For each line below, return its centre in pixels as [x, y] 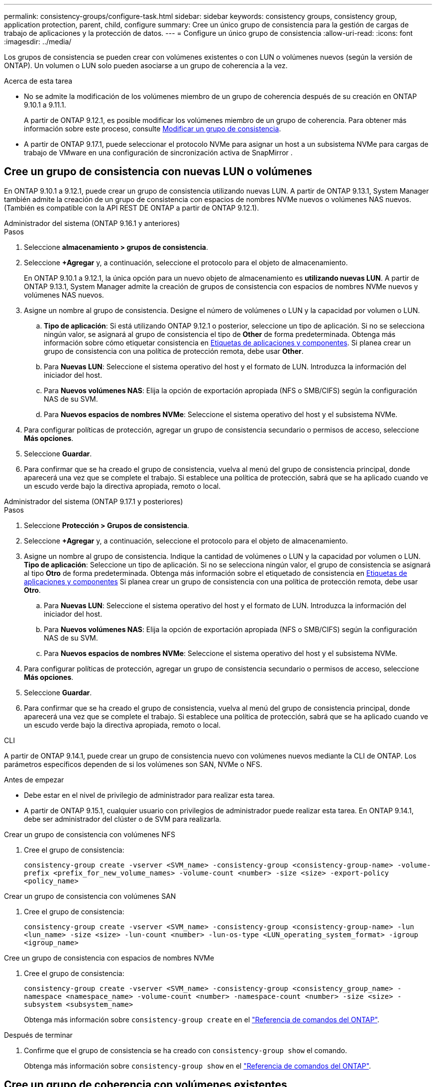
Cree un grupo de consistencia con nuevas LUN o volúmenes [158, 172]
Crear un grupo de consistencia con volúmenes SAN [90, 896]
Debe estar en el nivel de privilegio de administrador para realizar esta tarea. [149, 795]
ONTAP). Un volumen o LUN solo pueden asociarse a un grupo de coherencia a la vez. [146, 65]
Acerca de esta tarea [38, 81]
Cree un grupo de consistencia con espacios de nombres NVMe [109, 958]
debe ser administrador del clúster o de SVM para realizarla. [123, 819]
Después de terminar [38, 1035]
